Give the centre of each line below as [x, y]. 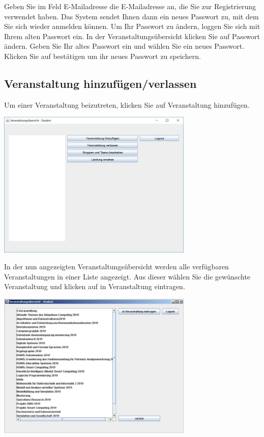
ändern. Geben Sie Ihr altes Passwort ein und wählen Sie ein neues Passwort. [124, 46]
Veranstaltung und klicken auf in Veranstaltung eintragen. [95, 286]
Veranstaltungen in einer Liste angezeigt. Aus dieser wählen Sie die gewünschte [127, 276]
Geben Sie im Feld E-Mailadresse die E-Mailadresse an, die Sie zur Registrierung [130, 6]
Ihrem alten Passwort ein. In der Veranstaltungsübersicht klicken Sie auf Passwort [132, 36]
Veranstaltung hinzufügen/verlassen [100, 83]
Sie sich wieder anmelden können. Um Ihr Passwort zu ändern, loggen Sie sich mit [132, 26]
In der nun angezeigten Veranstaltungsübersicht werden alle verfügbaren [116, 267]
